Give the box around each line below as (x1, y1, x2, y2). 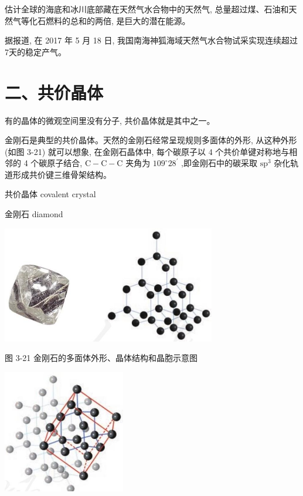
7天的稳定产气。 (5, 45, 66, 58)
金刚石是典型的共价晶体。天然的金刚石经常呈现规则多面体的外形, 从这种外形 (5, 134, 297, 146)
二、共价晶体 (5, 80, 104, 104)
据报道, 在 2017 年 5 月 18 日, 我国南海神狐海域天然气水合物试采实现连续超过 (5, 34, 298, 46)
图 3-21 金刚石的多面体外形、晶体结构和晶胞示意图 (5, 352, 198, 364)
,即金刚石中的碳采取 (181, 157, 258, 169)
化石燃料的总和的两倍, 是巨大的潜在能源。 (29, 14, 190, 26)
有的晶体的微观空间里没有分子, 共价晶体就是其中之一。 (5, 114, 215, 126)
